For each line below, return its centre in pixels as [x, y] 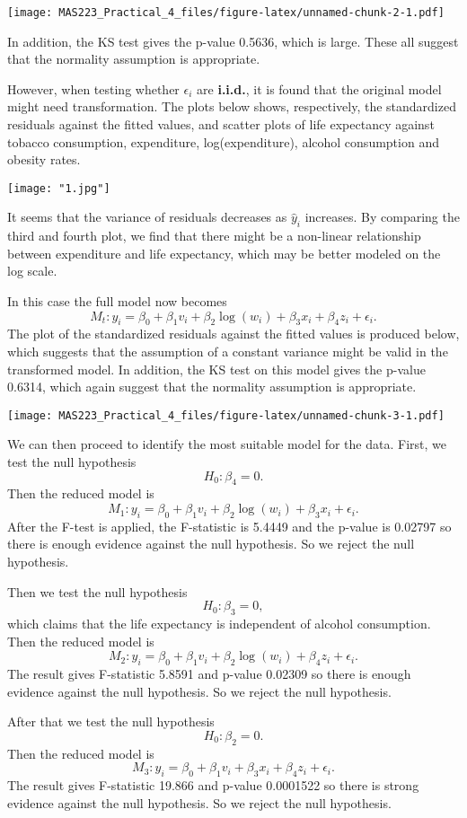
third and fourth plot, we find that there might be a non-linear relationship [214, 236]
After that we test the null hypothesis [111, 721]
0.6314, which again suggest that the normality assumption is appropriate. [212, 387]
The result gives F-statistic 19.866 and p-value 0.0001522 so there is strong [213, 784]
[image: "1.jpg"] [59, 188]
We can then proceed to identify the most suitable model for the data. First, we [227, 444]
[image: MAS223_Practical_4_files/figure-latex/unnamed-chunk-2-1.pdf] [226, 13]
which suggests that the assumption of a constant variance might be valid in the [228, 352]
